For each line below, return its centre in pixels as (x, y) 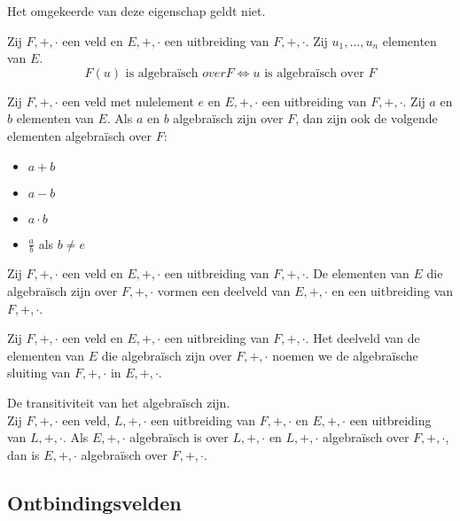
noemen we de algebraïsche (345, 355)
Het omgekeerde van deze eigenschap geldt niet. (136, 11)
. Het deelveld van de (363, 338)
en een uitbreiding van (393, 290)
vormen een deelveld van (224, 290)
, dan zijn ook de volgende (366, 118)
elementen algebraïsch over (80, 135)
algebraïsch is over (179, 437)
